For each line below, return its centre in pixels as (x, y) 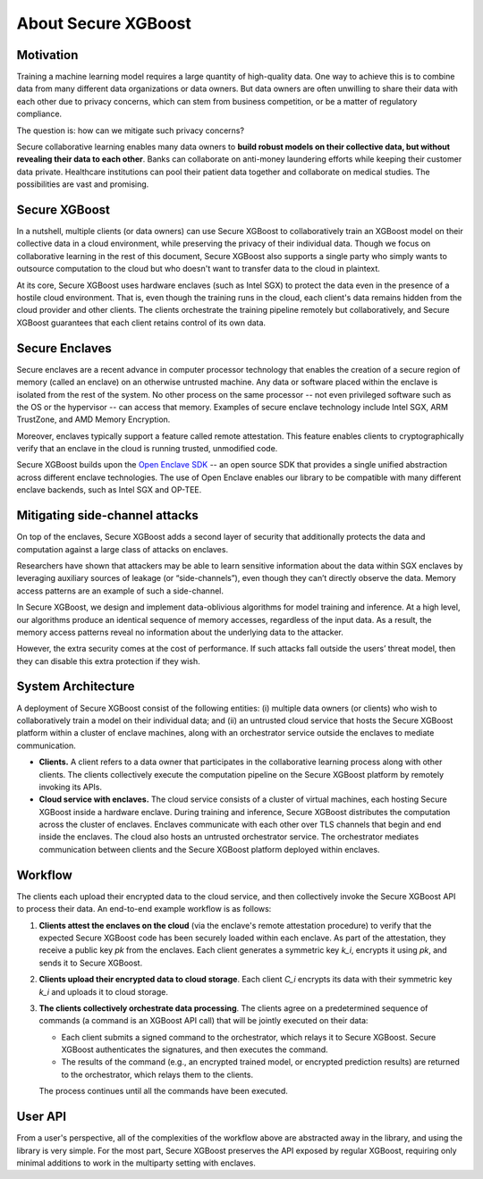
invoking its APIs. (71, 787)
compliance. (39, 114)
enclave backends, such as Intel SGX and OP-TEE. (109, 490)
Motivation (47, 55)
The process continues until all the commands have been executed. (163, 1091)
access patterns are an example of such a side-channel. (120, 591)
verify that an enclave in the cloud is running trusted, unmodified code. (147, 449)
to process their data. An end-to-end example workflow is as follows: (144, 909)
